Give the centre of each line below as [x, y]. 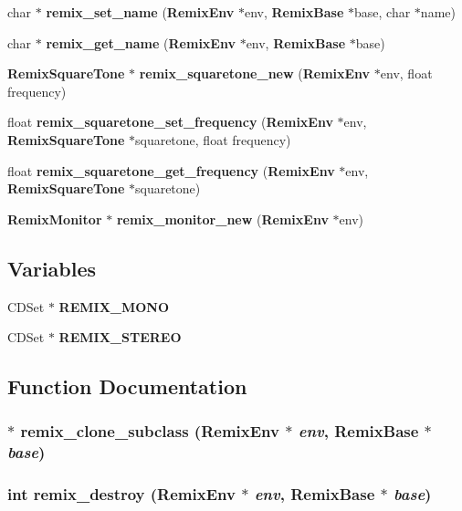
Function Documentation [127, 386]
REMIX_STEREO [120, 337]
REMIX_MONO [114, 306]
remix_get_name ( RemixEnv [141, 42]
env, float [406, 73]
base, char [383, 12]
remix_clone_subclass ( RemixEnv [150, 431]
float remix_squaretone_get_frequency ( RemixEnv [171, 170]
